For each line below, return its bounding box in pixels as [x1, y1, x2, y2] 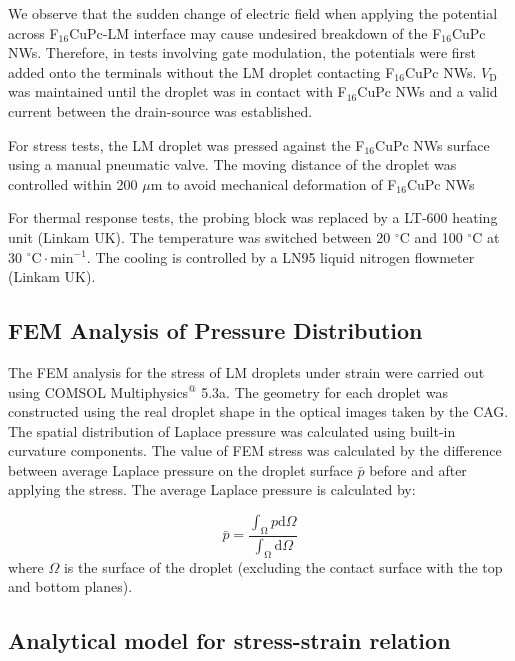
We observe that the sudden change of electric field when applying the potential [8, 3, 498, 23]
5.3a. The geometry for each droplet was [201, 381, 448, 402]
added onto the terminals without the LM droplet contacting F [8, 61, 395, 82]
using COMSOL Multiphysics [8, 381, 189, 402]
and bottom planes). [8, 576, 133, 597]
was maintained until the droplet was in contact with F [8, 81, 347, 102]
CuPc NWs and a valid [357, 81, 498, 102]
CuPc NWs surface [375, 134, 490, 155]
